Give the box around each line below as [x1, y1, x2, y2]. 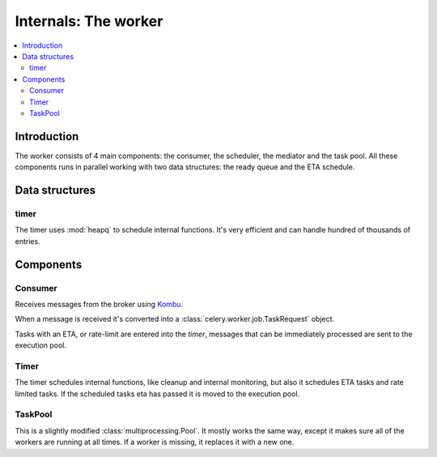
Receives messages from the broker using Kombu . [15, 299, 184, 309]
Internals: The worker [15, 12, 163, 30]
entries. [15, 236, 40, 246]
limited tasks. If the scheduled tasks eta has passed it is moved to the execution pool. [15, 389, 300, 399]
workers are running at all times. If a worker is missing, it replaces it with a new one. [15, 438, 295, 447]
